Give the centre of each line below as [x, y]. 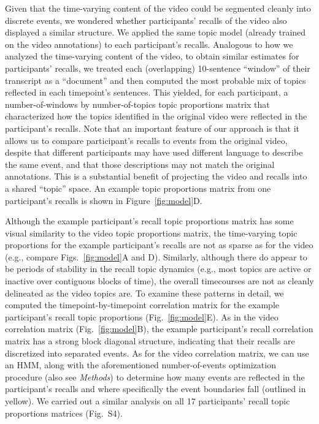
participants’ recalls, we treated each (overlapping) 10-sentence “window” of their [158, 68]
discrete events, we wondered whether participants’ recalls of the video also [146, 20]
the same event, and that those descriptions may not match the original [140, 164]
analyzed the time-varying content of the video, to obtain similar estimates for [152, 56]
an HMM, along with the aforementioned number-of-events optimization [140, 365]
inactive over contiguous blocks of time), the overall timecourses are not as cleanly [159, 281]
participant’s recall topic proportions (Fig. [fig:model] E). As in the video [142, 316]
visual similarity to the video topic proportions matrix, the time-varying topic [151, 233]
